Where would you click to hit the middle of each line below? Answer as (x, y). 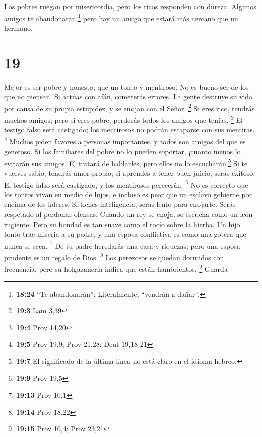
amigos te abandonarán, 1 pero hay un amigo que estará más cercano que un (121, 17)
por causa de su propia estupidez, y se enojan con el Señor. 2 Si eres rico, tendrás (129, 107)
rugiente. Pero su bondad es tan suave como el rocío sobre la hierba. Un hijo (122, 224)
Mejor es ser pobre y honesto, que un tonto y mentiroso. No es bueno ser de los (126, 86)
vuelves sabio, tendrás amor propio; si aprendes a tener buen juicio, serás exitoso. (130, 172)
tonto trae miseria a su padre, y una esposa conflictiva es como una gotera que (125, 234)
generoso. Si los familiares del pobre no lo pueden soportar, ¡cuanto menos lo (122, 151)
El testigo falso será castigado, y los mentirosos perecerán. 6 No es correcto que (126, 184)
